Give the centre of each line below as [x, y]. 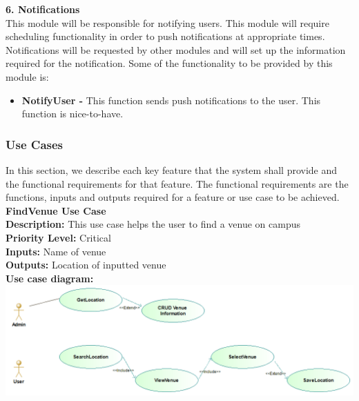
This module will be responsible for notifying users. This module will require [167, 22]
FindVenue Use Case [56, 210]
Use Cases [35, 144]
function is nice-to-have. [72, 114]
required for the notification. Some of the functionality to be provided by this [169, 63]
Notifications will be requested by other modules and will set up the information [176, 49]
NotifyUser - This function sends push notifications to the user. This [171, 100]
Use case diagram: [50, 278]
